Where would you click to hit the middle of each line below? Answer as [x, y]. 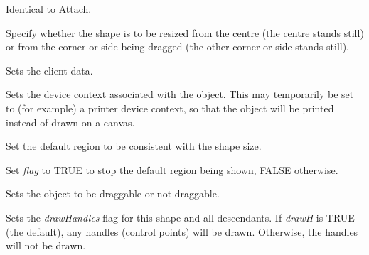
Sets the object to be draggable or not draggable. [113, 194]
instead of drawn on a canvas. [70, 122]
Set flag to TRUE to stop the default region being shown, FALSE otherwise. [172, 169]
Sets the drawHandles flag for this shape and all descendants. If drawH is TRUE [180, 217]
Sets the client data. [49, 70]
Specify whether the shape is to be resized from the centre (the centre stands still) [185, 32]
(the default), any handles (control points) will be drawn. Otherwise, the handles [182, 231]
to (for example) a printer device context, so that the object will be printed [170, 108]
